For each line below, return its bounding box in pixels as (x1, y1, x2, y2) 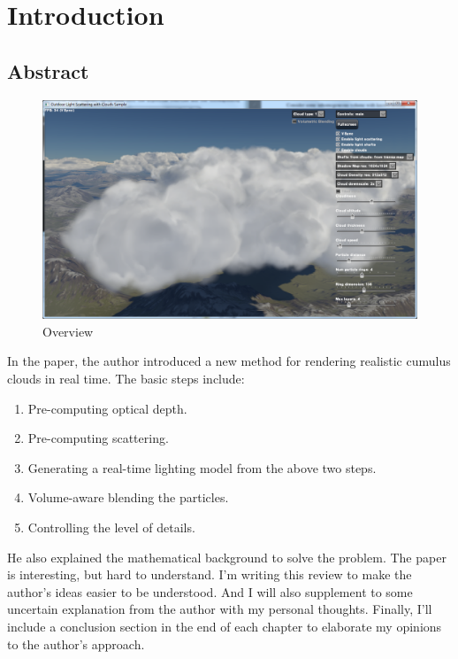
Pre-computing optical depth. (27, 399, 187, 417)
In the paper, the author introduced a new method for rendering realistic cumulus (7, 352, 451, 370)
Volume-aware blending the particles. (27, 488, 229, 507)
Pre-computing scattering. (27, 429, 169, 447)
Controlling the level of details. (27, 517, 195, 536)
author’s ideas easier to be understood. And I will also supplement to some (7, 582, 413, 601)
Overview (42, 322, 94, 340)
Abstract (7, 57, 89, 84)
